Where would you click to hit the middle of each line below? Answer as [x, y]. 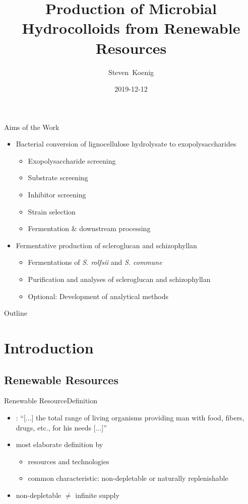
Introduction [49, 347]
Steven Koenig [131, 72]
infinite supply [97, 495]
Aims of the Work [32, 127]
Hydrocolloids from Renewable [131, 28]
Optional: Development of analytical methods [98, 296]
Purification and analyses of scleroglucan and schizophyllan [119, 279]
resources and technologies [69, 461]
